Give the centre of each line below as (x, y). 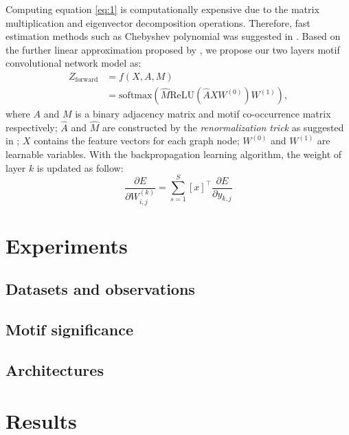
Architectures (55, 370)
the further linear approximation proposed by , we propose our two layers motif (173, 49)
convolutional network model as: (74, 63)
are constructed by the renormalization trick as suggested (223, 127)
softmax (136, 96)
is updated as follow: (80, 167)
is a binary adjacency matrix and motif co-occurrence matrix (203, 114)
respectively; (32, 127)
